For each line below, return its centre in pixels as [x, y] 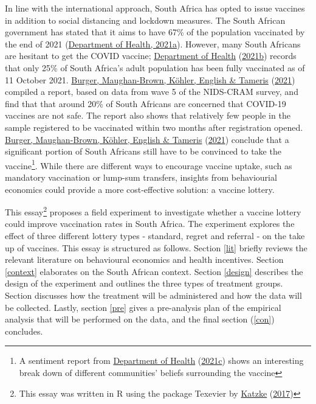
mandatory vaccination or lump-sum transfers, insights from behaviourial [141, 177]
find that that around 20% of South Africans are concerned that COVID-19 [146, 103]
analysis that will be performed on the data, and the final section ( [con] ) [140, 319]
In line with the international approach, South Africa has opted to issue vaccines [155, 8]
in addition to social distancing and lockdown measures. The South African [145, 20]
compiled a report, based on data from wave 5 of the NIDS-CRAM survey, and [152, 92]
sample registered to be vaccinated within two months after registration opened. [154, 127]
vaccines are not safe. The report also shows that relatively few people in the [148, 115]
